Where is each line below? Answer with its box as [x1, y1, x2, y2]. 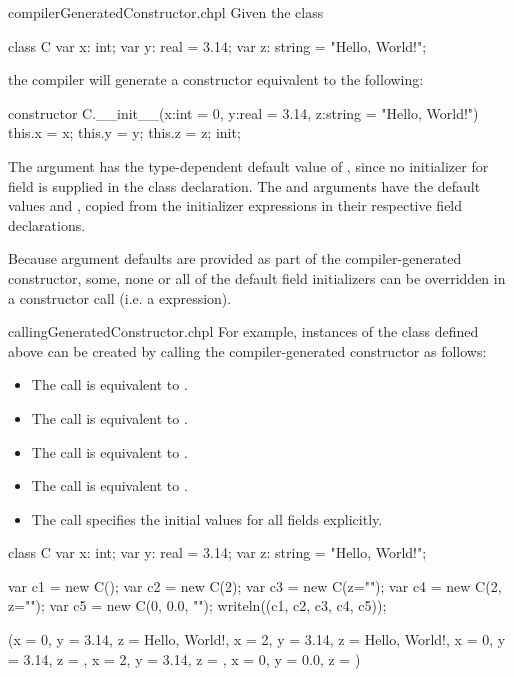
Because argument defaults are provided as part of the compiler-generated [8, 248, 462, 269]
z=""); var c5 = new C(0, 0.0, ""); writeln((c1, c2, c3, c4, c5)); [8, 595, 387, 616]
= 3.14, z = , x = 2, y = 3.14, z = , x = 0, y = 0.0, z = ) [8, 648, 361, 669]
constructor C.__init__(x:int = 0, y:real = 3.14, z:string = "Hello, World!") [8, 102, 479, 123]
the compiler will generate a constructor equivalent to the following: [8, 69, 424, 90]
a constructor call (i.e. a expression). [8, 287, 232, 308]
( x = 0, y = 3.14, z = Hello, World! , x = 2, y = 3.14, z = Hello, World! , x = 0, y [8, 629, 506, 650]
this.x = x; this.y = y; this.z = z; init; [8, 122, 241, 143]
